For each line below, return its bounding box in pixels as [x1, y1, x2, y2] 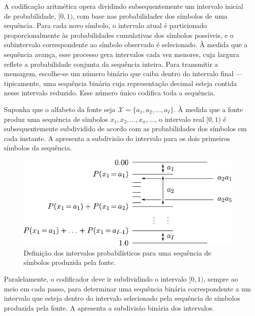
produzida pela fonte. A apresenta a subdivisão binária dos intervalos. [4, 302, 214, 313]
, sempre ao [203, 274, 238, 284]
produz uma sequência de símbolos [4, 114, 108, 124]
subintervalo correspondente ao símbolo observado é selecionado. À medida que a [4, 39, 248, 50]
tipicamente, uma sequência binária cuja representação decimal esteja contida [4, 78, 237, 88]
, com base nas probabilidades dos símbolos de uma [73, 10, 227, 21]
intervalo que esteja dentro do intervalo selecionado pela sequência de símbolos [4, 293, 240, 303]
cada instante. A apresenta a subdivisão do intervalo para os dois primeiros [4, 133, 230, 143]
